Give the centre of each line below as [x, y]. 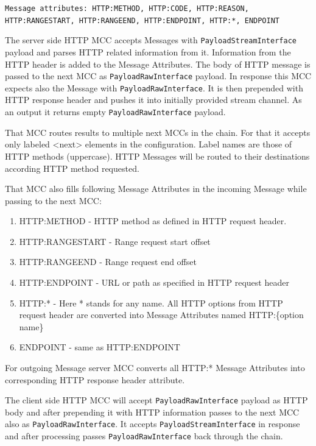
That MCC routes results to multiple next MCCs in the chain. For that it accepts [158, 132]
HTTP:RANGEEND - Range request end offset [108, 262]
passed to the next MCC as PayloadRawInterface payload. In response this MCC [158, 76]
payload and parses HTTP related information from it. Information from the [148, 51]
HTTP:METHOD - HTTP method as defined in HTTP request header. [153, 221]
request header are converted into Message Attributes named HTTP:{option [161, 315]
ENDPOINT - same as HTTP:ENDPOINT [100, 347]
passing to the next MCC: [53, 200]
